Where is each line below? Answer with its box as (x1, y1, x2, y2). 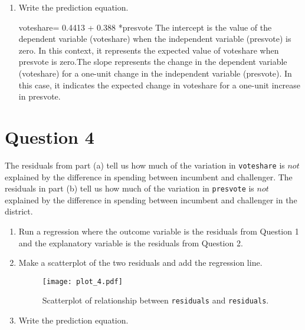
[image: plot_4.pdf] (42, 277, 123, 286)
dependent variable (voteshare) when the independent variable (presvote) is (18, 32, 291, 45)
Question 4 (5, 124, 94, 148)
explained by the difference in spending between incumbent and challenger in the (5, 193, 297, 206)
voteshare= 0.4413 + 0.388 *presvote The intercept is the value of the (18, 21, 272, 33)
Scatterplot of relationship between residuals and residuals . (42, 294, 269, 306)
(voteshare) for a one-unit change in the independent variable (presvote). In (18, 67, 292, 79)
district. (5, 205, 33, 217)
